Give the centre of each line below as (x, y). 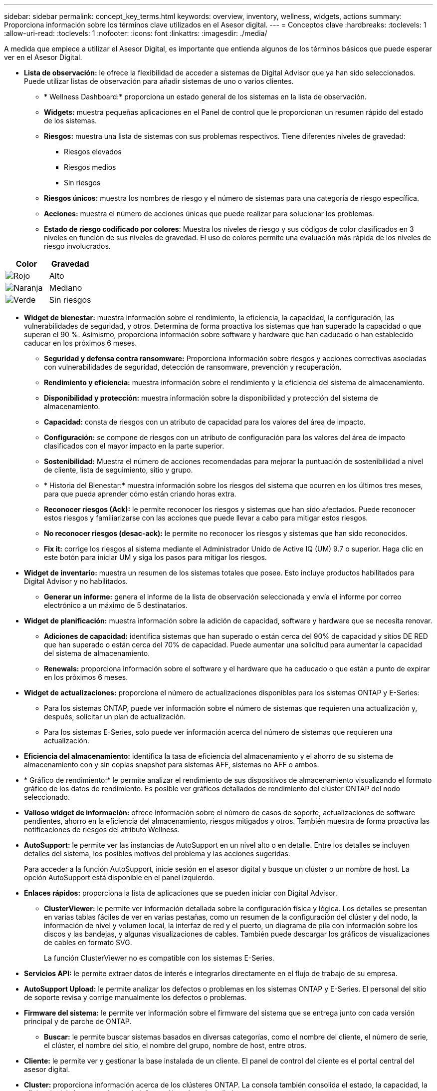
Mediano (66, 288)
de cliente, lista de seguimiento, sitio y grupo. (118, 470)
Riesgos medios (90, 167)
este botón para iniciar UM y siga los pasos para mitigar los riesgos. (155, 557)
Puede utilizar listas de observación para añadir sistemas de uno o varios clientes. (159, 81)
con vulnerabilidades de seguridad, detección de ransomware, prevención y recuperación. (193, 367)
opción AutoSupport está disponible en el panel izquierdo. (119, 877)
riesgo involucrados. (77, 246)
